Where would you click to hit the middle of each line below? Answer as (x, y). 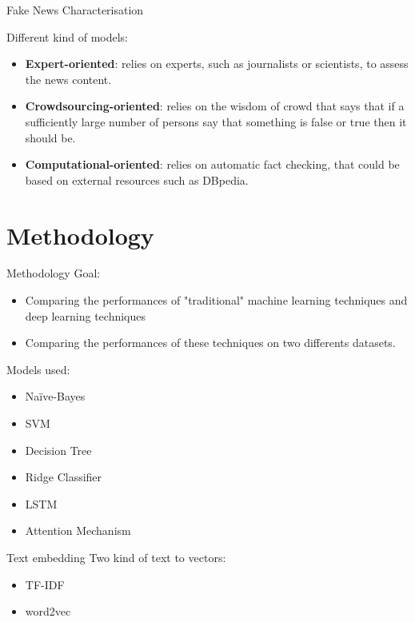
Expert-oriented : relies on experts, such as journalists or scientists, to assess (217, 64)
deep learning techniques (86, 315)
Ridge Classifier (64, 477)
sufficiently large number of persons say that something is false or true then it (216, 121)
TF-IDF (45, 584)
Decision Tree (58, 450)
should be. (50, 137)
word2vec (48, 611)
